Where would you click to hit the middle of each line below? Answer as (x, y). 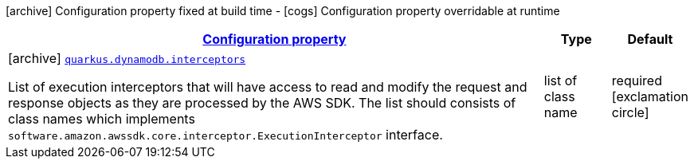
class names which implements (102, 119)
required (637, 81)
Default (650, 39)
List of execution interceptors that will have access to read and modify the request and (268, 87)
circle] (630, 112)
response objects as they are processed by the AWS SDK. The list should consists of (262, 103)
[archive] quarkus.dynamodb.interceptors (127, 58)
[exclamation (650, 96)
